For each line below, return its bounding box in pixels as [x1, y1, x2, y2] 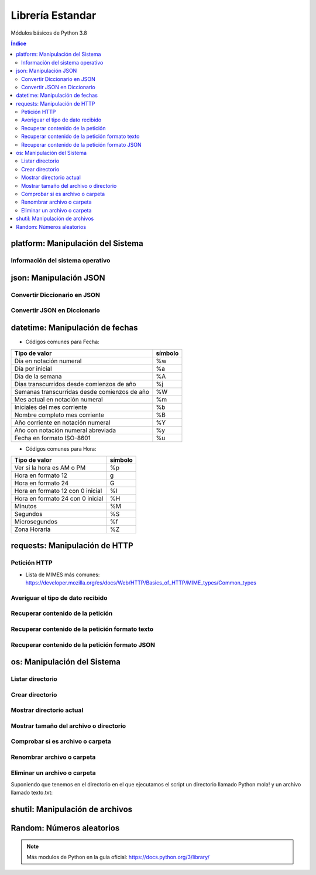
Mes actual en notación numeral [14, 395, 103, 403]
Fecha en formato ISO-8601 [14, 434, 91, 442]
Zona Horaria [14, 525, 51, 533]
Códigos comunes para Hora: [25, 445, 97, 452]
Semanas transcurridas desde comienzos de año [14, 387, 149, 396]
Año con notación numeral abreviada [14, 426, 116, 434]
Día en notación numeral [14, 357, 82, 365]
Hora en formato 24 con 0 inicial [14, 494, 104, 502]
